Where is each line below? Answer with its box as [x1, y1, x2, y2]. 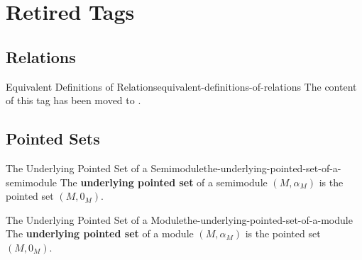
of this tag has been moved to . [6, 93, 141, 108]
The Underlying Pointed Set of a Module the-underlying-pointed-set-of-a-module [6, 212, 353, 227]
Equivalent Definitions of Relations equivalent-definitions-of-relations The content [6, 79, 357, 94]
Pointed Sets [6, 128, 100, 149]
